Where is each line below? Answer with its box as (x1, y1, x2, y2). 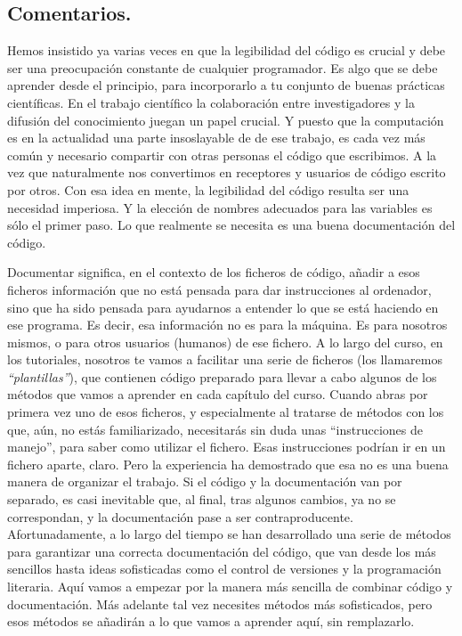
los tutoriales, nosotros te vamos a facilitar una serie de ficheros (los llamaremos (7, 350, 442, 369)
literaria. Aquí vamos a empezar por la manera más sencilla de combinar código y (7, 577, 453, 596)
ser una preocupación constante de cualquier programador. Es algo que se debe (7, 58, 438, 77)
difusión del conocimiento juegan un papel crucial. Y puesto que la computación (7, 110, 444, 129)
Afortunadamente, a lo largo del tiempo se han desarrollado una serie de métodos (7, 525, 451, 543)
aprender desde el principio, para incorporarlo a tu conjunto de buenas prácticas (7, 76, 445, 94)
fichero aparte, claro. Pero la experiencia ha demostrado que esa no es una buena (7, 454, 449, 473)
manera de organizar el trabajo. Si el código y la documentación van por (7, 472, 402, 491)
